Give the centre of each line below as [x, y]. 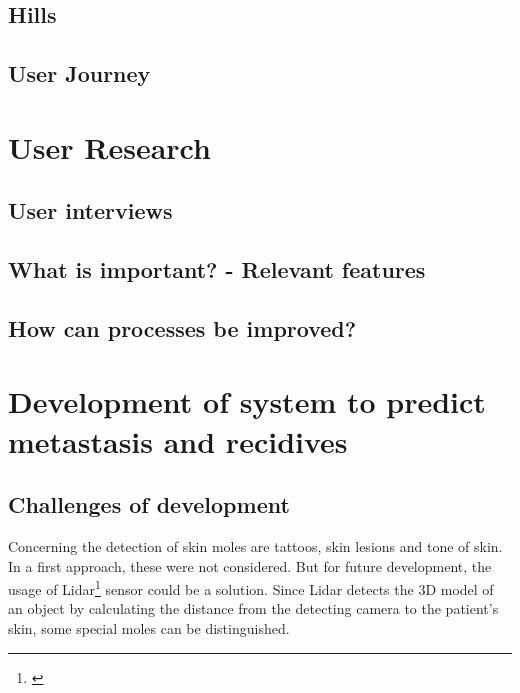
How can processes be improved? [182, 327]
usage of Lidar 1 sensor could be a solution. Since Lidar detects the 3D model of [251, 587]
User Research [109, 146]
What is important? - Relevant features [217, 269]
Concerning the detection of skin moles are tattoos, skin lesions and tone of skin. [255, 546]
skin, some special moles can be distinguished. [149, 628]
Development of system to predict [247, 401]
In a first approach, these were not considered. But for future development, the [250, 565]
